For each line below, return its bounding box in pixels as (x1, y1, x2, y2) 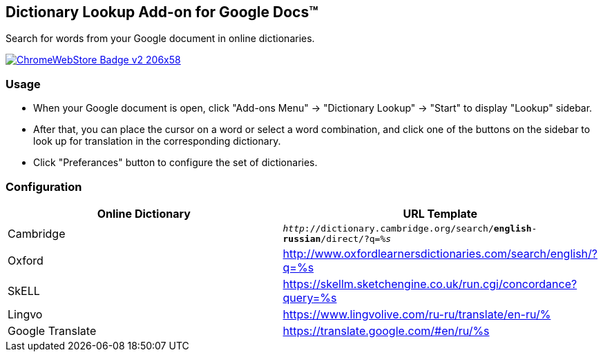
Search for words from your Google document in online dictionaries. (6, 32, 315, 45)
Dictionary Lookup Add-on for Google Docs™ (6, 3, 318, 21)
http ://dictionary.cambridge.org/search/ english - (283, 223, 537, 234)
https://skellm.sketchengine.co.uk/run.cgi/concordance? (283, 276, 577, 291)
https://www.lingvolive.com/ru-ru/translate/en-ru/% (283, 307, 551, 321)
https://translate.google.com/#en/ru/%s (283, 323, 490, 338)
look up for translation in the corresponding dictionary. (33, 135, 281, 147)
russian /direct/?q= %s (283, 233, 392, 244)
